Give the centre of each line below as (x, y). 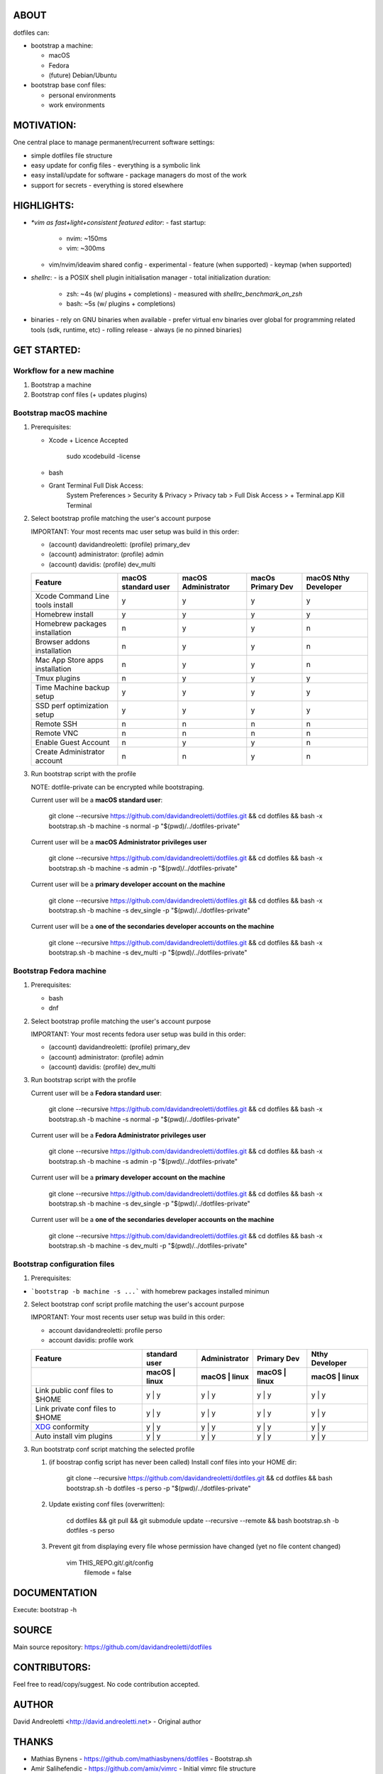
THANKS (33, 1742)
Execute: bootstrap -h (45, 1610)
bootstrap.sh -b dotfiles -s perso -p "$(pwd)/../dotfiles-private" (159, 1488)
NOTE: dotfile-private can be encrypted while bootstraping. (118, 787)
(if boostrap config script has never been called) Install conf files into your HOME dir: (173, 1462)
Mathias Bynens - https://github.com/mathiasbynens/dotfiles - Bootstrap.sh (141, 1758)
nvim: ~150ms (87, 238)
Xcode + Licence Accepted (88, 440)
